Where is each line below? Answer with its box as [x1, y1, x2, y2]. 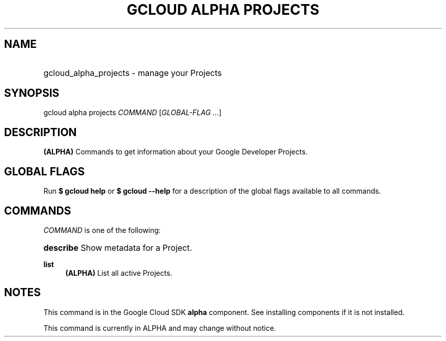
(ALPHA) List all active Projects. [65, 268, 173, 277]
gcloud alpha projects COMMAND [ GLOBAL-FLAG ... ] [43, 108, 221, 117]
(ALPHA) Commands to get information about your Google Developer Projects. [43, 147, 308, 156]
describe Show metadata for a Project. [43, 242, 192, 253]
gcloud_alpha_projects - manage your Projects [43, 67, 222, 78]
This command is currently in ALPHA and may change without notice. [43, 323, 276, 332]
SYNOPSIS [4, 87, 60, 100]
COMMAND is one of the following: [43, 225, 161, 234]
